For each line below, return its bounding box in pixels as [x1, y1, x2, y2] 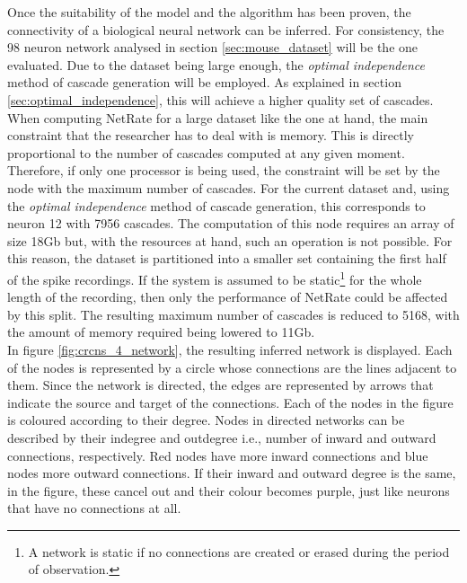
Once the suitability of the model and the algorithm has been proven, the [7, 3, 411, 21]
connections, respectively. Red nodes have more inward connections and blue [7, 446, 428, 464]
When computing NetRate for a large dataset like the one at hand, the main [7, 108, 428, 127]
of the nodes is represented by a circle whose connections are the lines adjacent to [7, 358, 457, 376]
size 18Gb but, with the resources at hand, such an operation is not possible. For [7, 231, 453, 250]
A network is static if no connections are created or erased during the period [28, 542, 450, 561]
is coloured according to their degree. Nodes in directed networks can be [7, 411, 405, 429]
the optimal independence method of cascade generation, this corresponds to [7, 196, 426, 215]
